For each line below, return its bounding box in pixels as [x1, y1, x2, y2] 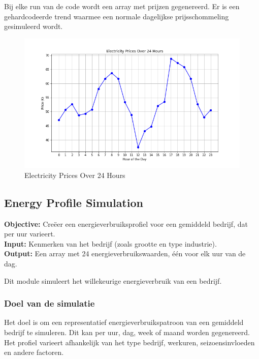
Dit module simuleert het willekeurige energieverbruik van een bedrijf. [4, 275, 222, 286]
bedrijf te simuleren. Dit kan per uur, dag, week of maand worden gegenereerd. [4, 326, 250, 337]
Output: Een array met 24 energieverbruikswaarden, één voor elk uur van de [4, 248, 246, 259]
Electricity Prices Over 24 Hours [24, 169, 125, 180]
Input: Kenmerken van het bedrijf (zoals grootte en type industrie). [4, 238, 217, 249]
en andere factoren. [4, 347, 64, 357]
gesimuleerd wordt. [4, 21, 63, 32]
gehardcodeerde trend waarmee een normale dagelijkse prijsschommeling [4, 11, 229, 21]
